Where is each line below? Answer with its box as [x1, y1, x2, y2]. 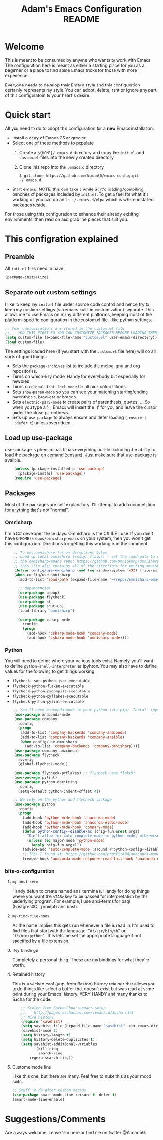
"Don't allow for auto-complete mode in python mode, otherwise [26, 833, 160, 839]
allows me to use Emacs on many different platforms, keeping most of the [5, 311, 152, 317]
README [63, 14, 100, 25]
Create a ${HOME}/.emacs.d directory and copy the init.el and [19, 149, 145, 155]
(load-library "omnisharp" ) [17, 608, 75, 613]
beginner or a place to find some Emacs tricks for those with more [5, 67, 137, 73]
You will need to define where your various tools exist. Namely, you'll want [5, 657, 154, 664]
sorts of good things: [5, 354, 47, 360]
